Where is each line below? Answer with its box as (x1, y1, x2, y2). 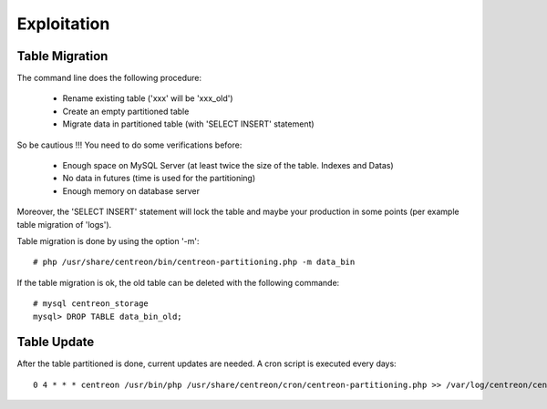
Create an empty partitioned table (62, 106, 190, 117)
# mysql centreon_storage (33, 299, 150, 309)
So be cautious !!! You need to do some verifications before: (16, 139, 243, 150)
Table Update (16, 334, 95, 350)
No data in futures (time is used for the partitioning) (62, 173, 256, 184)
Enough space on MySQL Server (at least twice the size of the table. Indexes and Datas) (62, 160, 394, 171)
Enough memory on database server (62, 185, 201, 196)
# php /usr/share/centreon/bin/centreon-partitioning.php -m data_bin (33, 257, 356, 268)
